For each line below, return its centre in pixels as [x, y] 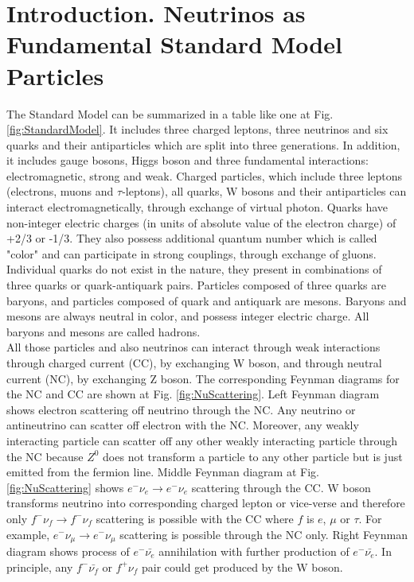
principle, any [40, 566]
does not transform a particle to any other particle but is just [253, 456]
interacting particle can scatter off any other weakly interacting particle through [202, 440]
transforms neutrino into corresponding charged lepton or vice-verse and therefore [206, 503]
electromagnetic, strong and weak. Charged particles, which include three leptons [205, 175]
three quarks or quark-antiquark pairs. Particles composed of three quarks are [196, 285]
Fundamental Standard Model [174, 44]
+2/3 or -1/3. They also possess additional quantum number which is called [192, 238]
